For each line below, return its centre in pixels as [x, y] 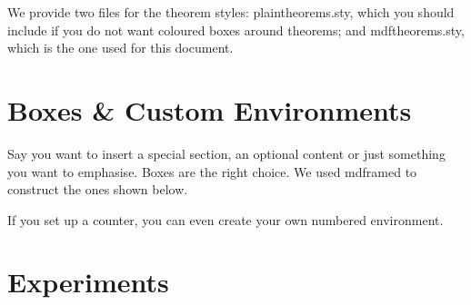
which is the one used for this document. [120, 48]
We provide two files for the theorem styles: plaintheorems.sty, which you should [231, 12]
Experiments [88, 282]
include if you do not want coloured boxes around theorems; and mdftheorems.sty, [236, 30]
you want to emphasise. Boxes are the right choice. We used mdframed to [212, 171]
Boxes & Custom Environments [210, 109]
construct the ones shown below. [98, 189]
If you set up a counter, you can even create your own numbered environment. [225, 219]
